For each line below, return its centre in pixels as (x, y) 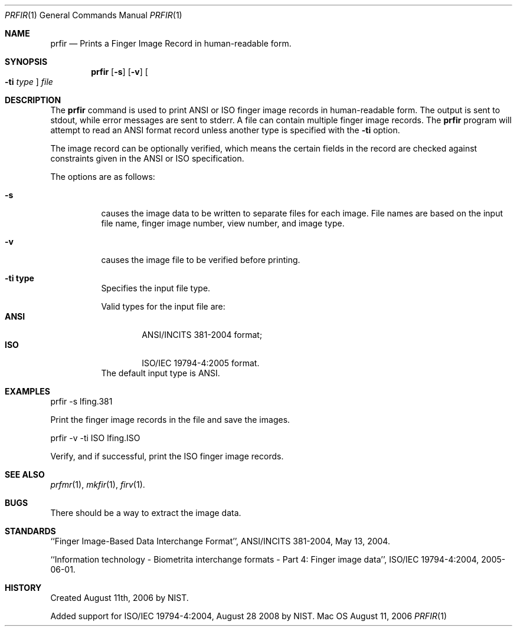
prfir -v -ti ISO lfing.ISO (95, 438)
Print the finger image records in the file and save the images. (170, 420)
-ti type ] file (29, 82)
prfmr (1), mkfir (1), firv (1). (98, 484)
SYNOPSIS (26, 62)
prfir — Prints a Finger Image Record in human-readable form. (171, 43)
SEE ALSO (25, 474)
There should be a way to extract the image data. (146, 513)
